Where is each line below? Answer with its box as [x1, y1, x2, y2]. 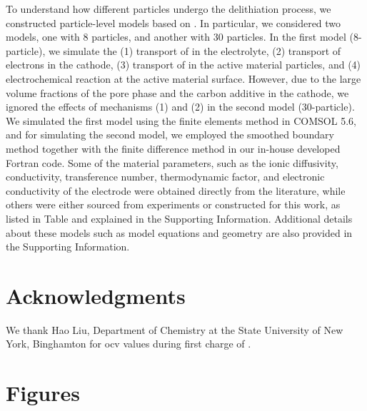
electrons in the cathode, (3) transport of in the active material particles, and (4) [6, 57, 361, 72]
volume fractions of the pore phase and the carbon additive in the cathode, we [6, 85, 349, 100]
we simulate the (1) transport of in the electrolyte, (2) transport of [48, 43, 341, 58]
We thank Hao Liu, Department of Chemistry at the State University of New [6, 322, 343, 337]
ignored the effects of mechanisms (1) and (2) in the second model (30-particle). [6, 99, 355, 114]
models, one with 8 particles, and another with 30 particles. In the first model [6, 29, 346, 44]
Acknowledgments [6, 280, 186, 310]
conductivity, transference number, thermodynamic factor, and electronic [6, 169, 325, 184]
